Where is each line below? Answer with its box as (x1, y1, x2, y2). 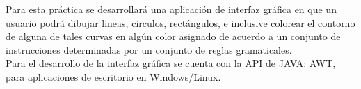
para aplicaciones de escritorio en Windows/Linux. (6, 69, 221, 83)
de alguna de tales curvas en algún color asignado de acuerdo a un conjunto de (6, 29, 341, 43)
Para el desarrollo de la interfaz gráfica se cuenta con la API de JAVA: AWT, (6, 56, 336, 70)
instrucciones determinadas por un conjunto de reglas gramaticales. (6, 42, 292, 57)
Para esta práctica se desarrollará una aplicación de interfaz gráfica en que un (6, 2, 337, 16)
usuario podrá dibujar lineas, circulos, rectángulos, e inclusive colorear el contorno (6, 15, 355, 30)
